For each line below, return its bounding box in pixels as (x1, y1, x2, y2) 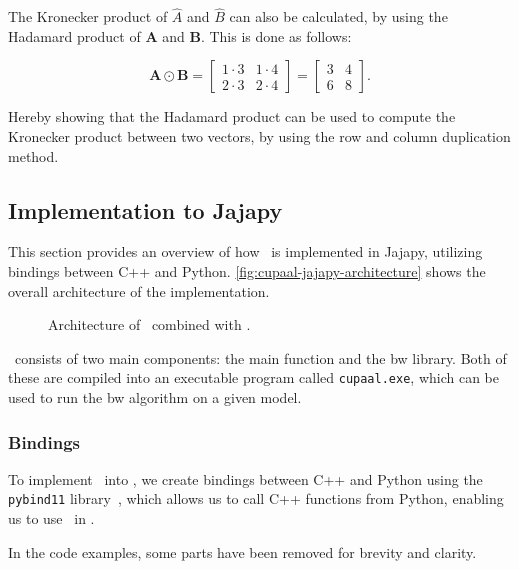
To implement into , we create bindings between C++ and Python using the (8, 468, 483, 489)
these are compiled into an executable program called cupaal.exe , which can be (8, 367, 499, 388)
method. (8, 145, 59, 166)
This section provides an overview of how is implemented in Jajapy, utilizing (8, 241, 483, 262)
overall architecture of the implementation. (8, 280, 270, 301)
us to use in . (8, 508, 95, 529)
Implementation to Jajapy (8, 194, 283, 225)
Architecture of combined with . (48, 314, 251, 335)
